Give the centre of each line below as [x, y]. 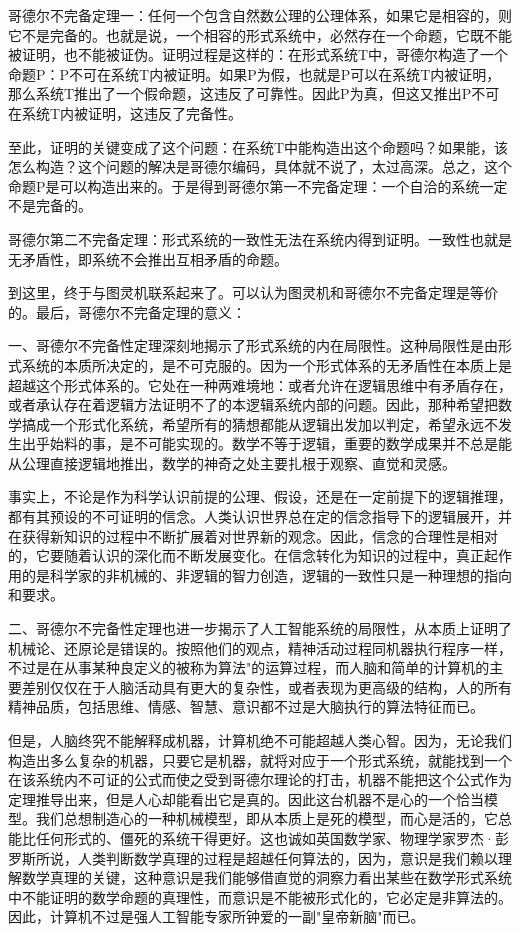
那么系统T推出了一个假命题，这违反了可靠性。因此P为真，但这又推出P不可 [254, 93]
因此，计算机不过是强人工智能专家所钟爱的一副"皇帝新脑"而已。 [216, 916]
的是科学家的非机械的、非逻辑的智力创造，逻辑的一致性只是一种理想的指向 [266, 574]
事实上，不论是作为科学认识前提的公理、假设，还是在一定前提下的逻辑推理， [260, 496]
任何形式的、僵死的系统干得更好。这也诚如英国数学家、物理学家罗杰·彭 [272, 837]
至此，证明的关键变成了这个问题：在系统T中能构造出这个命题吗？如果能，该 [258, 146]
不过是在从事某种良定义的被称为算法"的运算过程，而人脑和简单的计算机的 [249, 667]
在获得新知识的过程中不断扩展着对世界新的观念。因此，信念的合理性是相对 [253, 535]
